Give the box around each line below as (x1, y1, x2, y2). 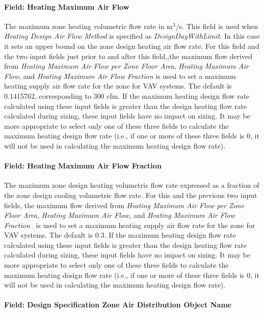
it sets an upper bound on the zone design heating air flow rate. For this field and (4, 40, 259, 51)
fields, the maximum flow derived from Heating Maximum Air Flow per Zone (4, 200, 245, 210)
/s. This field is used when (175, 20, 258, 31)
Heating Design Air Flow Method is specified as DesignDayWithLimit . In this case (4, 31, 260, 41)
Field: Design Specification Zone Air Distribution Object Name (4, 299, 231, 310)
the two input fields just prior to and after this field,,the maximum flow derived (4, 50, 252, 61)
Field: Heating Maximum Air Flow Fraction (4, 160, 162, 171)
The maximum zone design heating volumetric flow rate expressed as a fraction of (4, 180, 259, 190)
